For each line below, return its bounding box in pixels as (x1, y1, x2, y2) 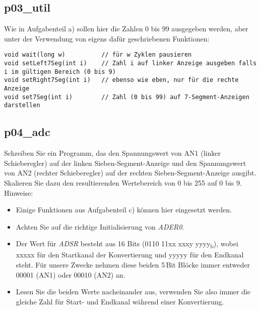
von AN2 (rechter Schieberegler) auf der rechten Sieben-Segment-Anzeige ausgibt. (4, 167, 256, 178)
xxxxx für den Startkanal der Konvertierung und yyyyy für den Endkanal (16, 249, 244, 260)
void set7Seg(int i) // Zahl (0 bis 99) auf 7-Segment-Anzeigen (4, 93, 249, 101)
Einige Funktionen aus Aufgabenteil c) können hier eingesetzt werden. (16, 204, 232, 215)
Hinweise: (4, 187, 33, 198)
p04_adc (4, 124, 50, 140)
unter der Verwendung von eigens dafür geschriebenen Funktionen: (4, 33, 210, 43)
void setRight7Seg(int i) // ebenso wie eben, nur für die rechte (4, 76, 239, 84)
